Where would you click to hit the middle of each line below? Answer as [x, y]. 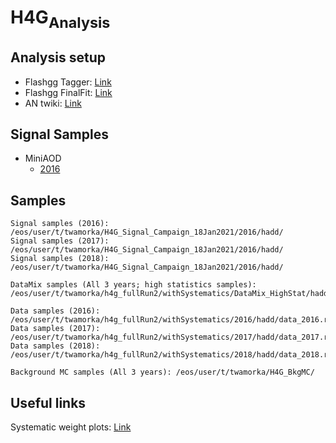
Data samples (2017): [55, 329]
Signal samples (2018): [60, 259]
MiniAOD [43, 158]
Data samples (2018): [55, 346]
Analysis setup [58, 57]
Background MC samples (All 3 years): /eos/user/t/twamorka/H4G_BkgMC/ [162, 372]
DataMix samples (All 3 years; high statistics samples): [133, 285]
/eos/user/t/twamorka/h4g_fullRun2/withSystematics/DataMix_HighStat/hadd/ [171, 294]
